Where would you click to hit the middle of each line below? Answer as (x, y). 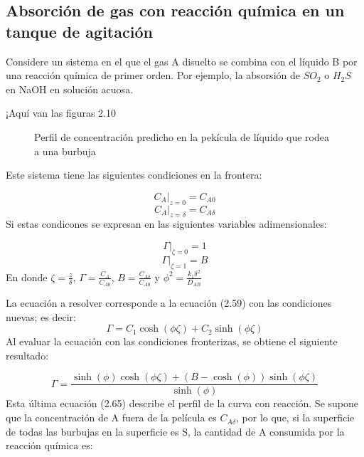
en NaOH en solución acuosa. (70, 89)
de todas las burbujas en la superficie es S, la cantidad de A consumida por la (175, 431)
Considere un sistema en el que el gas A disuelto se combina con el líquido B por (182, 61)
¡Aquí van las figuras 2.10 (61, 113)
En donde (27, 277)
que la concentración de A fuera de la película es (111, 417)
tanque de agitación (79, 31)
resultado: (27, 355)
